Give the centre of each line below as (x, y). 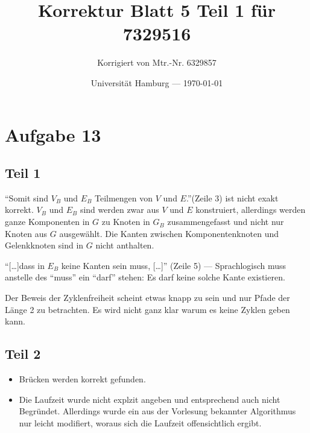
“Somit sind (27, 198)
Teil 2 (23, 354)
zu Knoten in (126, 222)
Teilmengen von (124, 198)
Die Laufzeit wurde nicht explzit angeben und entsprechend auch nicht (150, 399)
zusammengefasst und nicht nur (226, 222)
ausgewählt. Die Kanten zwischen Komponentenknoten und (169, 233)
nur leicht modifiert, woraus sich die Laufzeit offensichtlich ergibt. (140, 422)
